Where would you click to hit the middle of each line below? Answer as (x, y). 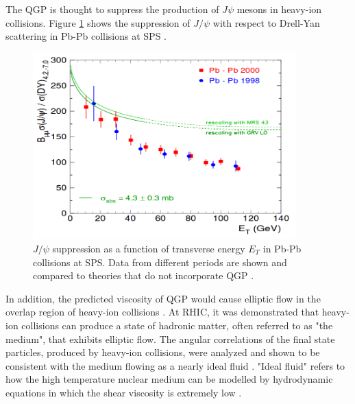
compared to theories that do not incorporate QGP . (144, 275)
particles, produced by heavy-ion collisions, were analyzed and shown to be (163, 352)
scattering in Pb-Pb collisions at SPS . (86, 36)
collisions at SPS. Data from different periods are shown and (160, 262)
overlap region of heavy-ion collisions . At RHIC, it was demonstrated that (162, 312)
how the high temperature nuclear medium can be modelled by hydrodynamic (169, 379)
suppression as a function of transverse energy (149, 248)
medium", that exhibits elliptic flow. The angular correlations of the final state (170, 338)
